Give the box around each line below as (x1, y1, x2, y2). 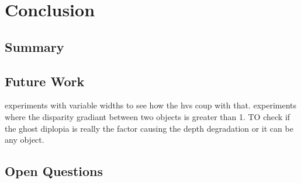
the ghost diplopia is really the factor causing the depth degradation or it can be (5, 122, 293, 134)
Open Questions (5, 162, 103, 180)
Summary (5, 37, 64, 55)
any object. (5, 133, 44, 146)
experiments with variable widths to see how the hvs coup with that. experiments (5, 99, 297, 111)
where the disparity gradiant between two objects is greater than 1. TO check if (5, 110, 290, 122)
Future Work (5, 72, 85, 90)
